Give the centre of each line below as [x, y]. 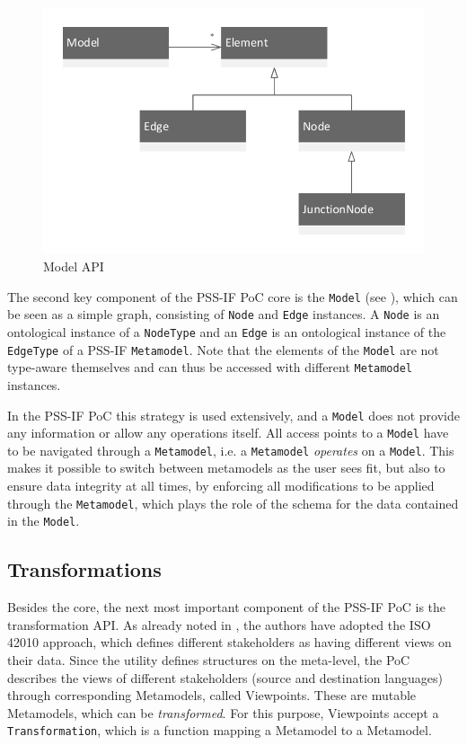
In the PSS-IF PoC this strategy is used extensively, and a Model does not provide [233, 415]
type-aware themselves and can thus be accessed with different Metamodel [210, 367]
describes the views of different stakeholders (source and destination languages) [225, 677]
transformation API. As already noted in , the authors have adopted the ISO [219, 624]
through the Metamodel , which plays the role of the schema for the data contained [233, 503]
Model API [74, 266]
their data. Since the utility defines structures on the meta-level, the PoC [209, 659]
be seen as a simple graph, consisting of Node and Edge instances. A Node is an [224, 314]
